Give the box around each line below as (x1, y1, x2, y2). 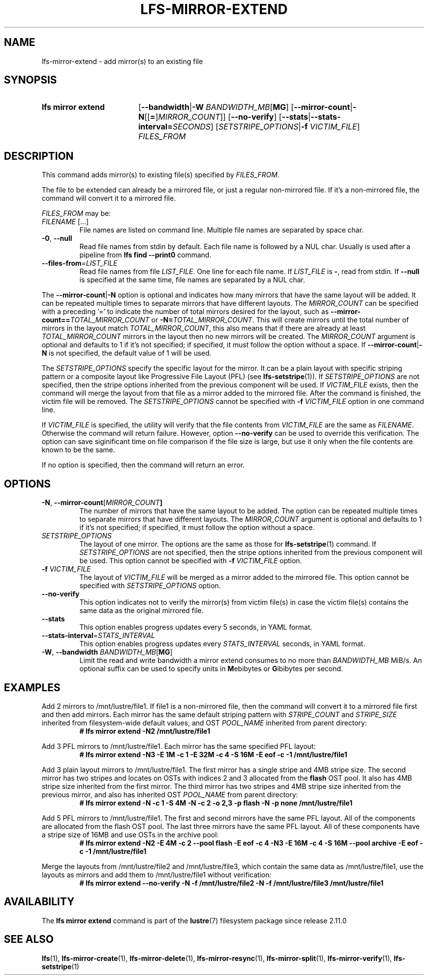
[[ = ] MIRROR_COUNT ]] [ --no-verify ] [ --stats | (144, 112, 311, 122)
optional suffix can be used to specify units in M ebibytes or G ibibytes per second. (79, 664, 343, 673)
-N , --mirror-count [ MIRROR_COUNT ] (42, 498, 163, 507)
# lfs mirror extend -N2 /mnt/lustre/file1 (79, 726, 210, 735)
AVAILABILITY (4, 895, 75, 908)
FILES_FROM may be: (42, 209, 111, 218)
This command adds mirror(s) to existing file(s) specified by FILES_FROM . (42, 170, 279, 179)
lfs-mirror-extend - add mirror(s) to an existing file (42, 57, 203, 65)
